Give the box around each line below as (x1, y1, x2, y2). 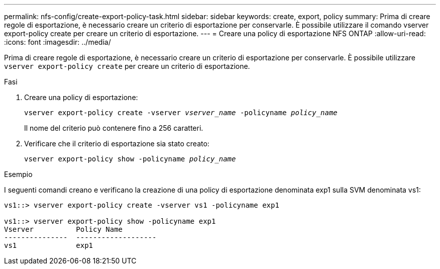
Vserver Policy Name (4, 225, 123, 233)
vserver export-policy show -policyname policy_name (24, 155, 236, 163)
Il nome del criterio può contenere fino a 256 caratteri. (24, 124, 203, 132)
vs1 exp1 (4, 241, 93, 249)
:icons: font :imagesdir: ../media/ (4, 38, 111, 46)
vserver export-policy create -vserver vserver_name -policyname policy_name (24, 109, 338, 117)
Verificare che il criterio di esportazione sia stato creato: (24, 139, 209, 148)
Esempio (4, 170, 33, 178)
